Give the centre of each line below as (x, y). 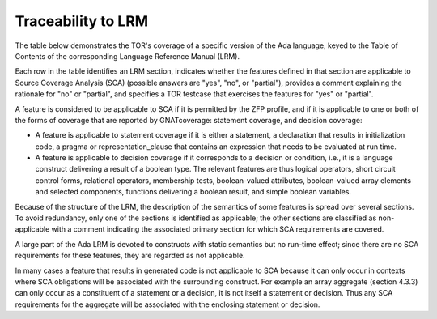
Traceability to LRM (82, 21)
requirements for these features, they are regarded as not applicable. (130, 256)
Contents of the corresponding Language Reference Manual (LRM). (127, 56)
